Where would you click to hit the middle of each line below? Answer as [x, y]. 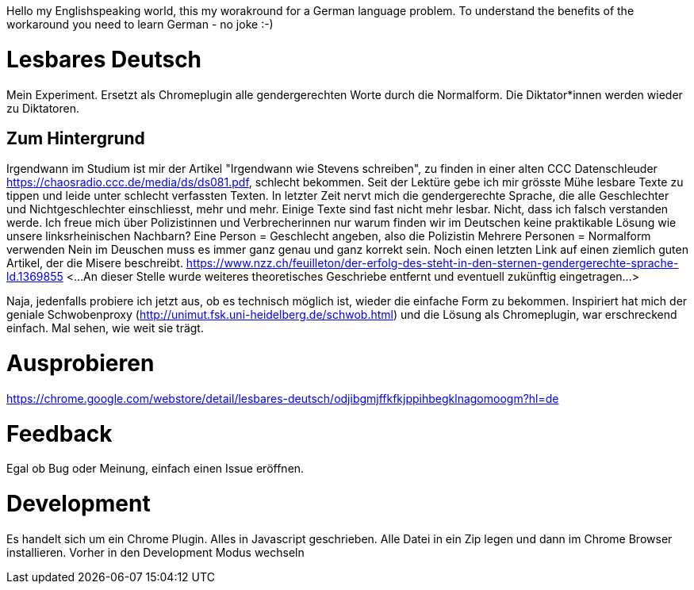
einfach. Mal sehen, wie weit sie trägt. [105, 328]
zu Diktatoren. [43, 108]
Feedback [59, 433]
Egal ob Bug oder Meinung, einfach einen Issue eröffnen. [155, 469]
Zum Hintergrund [76, 138]
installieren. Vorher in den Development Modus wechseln [155, 552]
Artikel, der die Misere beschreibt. [95, 263]
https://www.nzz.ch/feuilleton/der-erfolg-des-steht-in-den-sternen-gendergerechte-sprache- [432, 263]
